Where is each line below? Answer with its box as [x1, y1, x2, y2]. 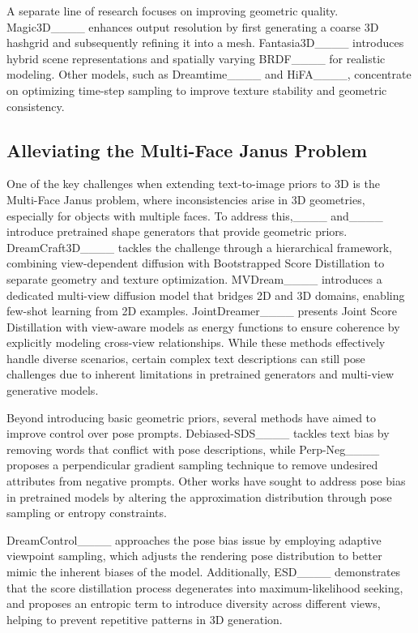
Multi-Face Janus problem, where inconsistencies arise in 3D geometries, [6, 190, 365, 207]
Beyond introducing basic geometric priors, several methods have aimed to [6, 408, 377, 426]
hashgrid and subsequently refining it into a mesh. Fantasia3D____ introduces [6, 34, 404, 51]
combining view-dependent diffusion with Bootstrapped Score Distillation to [6, 254, 385, 272]
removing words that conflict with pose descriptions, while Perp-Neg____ [6, 440, 380, 457]
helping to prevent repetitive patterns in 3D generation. [6, 610, 283, 627]
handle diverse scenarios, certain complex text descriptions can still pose [6, 349, 365, 366]
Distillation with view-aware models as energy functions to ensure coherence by [6, 318, 400, 335]
